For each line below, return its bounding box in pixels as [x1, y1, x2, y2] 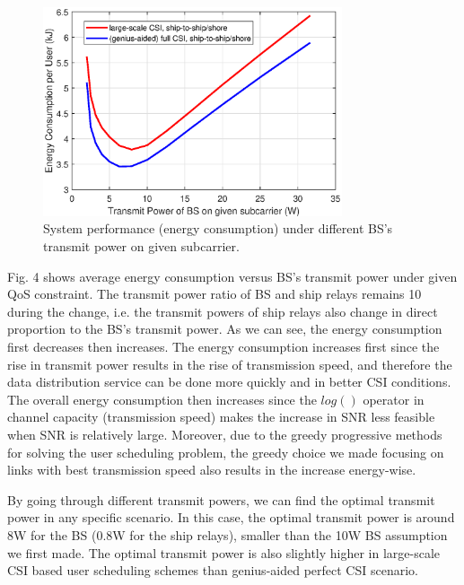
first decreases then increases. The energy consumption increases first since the [7, 337, 440, 356]
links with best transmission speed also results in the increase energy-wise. [7, 460, 416, 479]
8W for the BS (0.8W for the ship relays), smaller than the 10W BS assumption [7, 525, 448, 544]
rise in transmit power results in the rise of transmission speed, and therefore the [7, 354, 452, 373]
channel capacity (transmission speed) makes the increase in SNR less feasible [7, 407, 435, 426]
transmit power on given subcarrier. [43, 237, 240, 256]
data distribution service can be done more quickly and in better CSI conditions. [7, 372, 451, 391]
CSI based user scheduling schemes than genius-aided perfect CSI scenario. [7, 561, 418, 580]
